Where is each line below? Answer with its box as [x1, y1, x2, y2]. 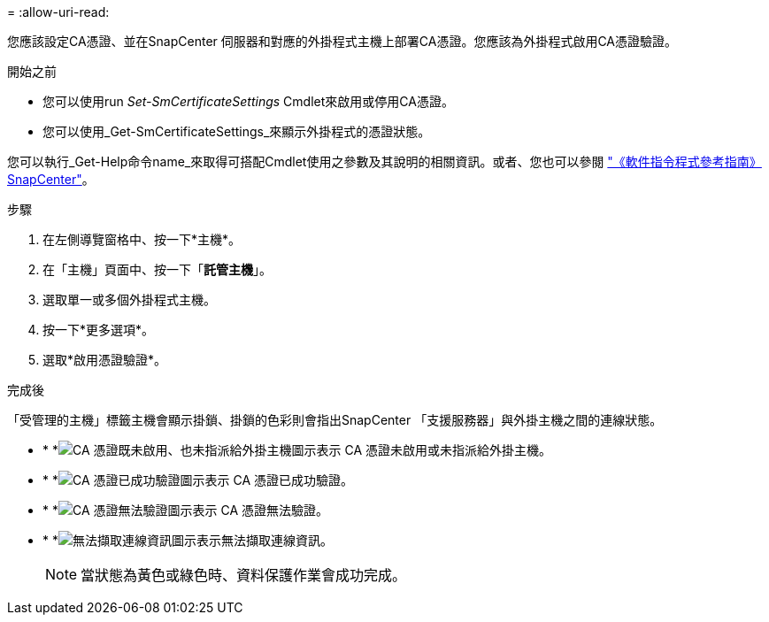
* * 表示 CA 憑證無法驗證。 [42, 503, 329, 518]
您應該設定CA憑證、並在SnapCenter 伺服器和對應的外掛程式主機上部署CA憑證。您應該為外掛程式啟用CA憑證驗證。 [7, 34, 677, 49]
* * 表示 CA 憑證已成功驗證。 [42, 472, 354, 488]
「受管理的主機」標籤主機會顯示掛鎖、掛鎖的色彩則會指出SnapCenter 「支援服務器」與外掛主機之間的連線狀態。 [7, 412, 663, 427]
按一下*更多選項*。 [42, 322, 155, 337]
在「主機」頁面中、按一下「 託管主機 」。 [42, 262, 272, 277]
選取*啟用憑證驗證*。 [42, 352, 167, 367]
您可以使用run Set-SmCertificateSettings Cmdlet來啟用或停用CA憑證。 [42, 94, 454, 109]
